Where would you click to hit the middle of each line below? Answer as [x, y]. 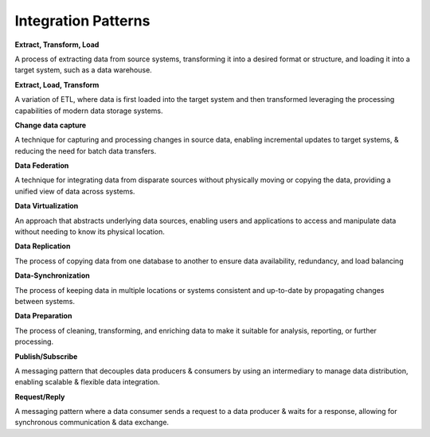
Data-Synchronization [53, 275]
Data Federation [42, 166]
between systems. [45, 301]
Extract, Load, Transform [57, 84]
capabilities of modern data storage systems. [89, 111]
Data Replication [43, 246]
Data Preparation [43, 316]
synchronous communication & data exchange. [92, 423]
